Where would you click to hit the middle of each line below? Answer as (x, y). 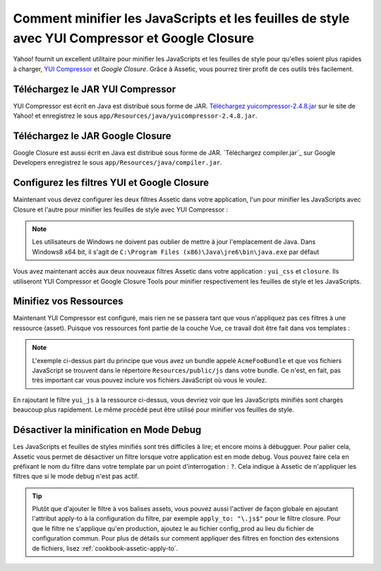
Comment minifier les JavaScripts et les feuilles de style (181, 18)
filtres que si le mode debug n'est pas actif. (76, 477)
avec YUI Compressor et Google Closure (133, 38)
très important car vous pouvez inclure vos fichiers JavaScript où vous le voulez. (150, 380)
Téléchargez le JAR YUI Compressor (95, 89)
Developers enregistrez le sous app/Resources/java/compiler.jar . (117, 163)
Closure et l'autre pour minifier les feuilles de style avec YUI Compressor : (121, 209)
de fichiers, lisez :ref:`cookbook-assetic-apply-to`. (105, 548)
